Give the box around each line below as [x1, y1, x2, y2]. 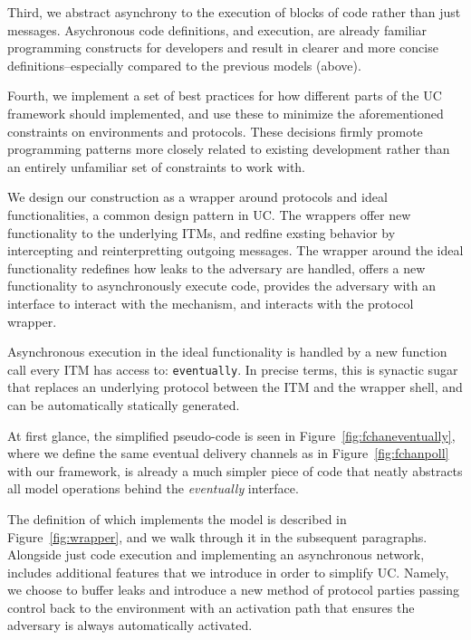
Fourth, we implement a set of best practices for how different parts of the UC [7, 86, 442, 105]
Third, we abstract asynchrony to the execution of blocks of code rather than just [7, 3, 461, 21]
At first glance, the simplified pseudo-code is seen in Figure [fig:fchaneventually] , [7, 425, 456, 444]
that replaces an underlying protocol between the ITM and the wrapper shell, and [7, 377, 463, 396]
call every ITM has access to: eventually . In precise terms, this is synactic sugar [7, 359, 458, 378]
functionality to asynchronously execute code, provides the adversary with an [7, 276, 436, 295]
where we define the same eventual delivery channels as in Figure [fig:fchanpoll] [7, 444, 449, 463]
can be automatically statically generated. [7, 395, 240, 414]
